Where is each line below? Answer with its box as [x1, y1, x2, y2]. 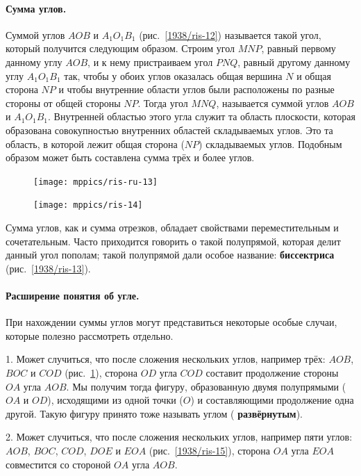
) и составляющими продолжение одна [190, 393, 354, 407]
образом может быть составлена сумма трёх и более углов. [6, 150, 255, 165]
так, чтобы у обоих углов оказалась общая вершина [64, 68, 283, 83]
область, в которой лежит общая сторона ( [6, 136, 185, 151]
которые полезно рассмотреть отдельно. [6, 328, 174, 343]
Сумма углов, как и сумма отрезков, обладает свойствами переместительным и [6, 220, 339, 235]
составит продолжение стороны [205, 366, 339, 379]
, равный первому [261, 41, 336, 56]
